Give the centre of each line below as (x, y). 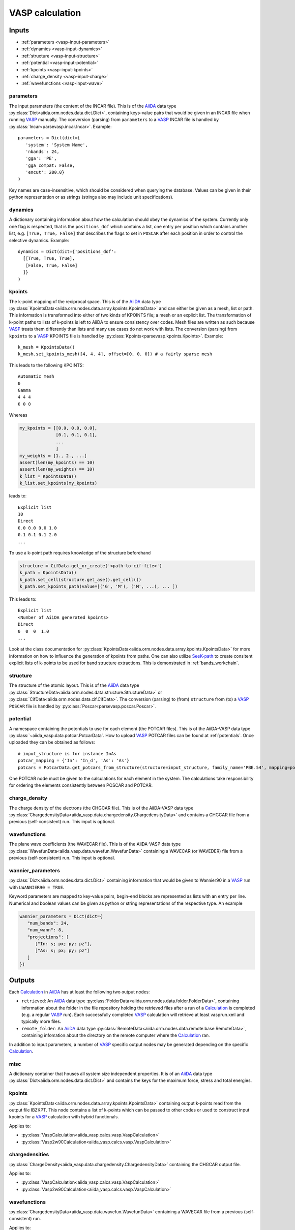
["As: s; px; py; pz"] (62, 951)
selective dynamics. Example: (39, 240)
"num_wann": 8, (45, 930)
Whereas (18, 415)
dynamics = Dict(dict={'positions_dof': (67, 251)
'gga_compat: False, (50, 165)
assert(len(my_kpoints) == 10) (57, 463)
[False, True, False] (51, 265)
